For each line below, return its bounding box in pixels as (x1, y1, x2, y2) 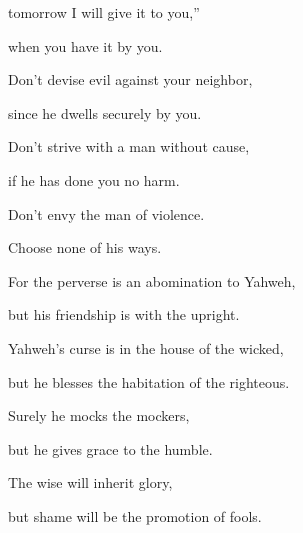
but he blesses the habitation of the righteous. (8, 371, 290, 392)
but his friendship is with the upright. (8, 304, 240, 325)
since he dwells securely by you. (8, 102, 202, 123)
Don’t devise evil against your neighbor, (8, 69, 253, 90)
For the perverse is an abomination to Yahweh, (8, 270, 296, 291)
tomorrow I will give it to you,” (8, 2, 200, 22)
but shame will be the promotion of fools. (8, 505, 262, 526)
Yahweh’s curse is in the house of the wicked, (8, 337, 284, 358)
